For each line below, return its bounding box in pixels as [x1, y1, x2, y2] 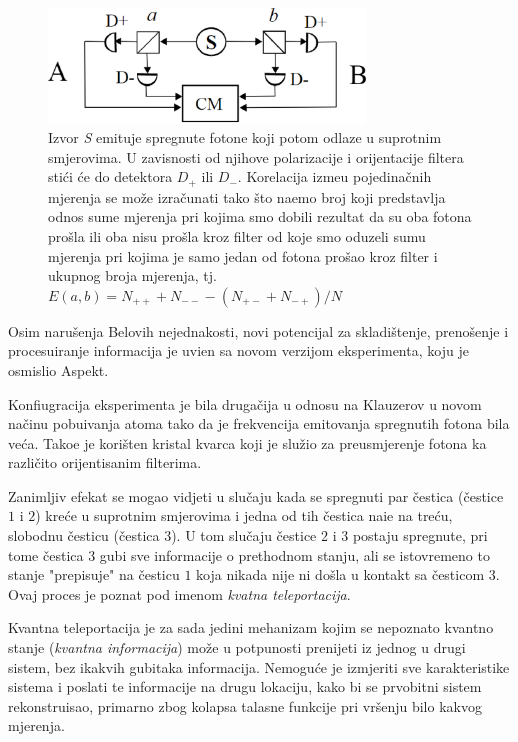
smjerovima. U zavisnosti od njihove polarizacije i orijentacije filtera [48, 146, 464, 167]
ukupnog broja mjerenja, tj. [48, 265, 217, 286]
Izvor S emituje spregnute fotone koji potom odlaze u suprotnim [48, 127, 442, 148]
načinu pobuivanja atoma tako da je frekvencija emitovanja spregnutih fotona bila [8, 413, 510, 434]
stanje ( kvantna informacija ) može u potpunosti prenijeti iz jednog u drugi [8, 637, 466, 658]
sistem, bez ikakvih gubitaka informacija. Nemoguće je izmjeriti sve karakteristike [8, 656, 510, 677]
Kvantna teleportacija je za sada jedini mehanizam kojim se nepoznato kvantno [8, 617, 494, 638]
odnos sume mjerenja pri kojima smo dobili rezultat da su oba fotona [48, 206, 472, 227]
